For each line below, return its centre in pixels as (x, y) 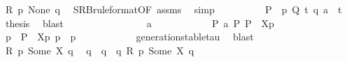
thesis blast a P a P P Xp (140, 23)
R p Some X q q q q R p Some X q (100, 50)
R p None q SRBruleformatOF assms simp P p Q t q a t (173, 9)
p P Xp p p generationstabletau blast (129, 37)
